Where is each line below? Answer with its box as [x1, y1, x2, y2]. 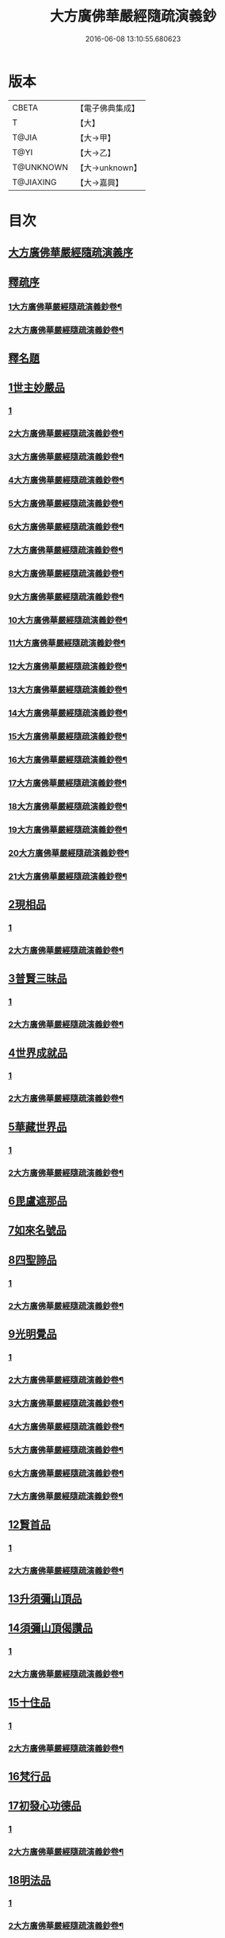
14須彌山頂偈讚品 [8, 1622, 93, 1635]
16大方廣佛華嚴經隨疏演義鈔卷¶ [8, 754, 128, 765]
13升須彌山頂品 [8, 1592, 82, 1606]
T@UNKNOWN [12, 161, 69, 172]
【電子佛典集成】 [75, 103, 140, 114]
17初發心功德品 [8, 1799, 82, 1812]
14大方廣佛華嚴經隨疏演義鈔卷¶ [8, 708, 128, 719]
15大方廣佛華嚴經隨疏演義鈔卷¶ [8, 731, 128, 742]
